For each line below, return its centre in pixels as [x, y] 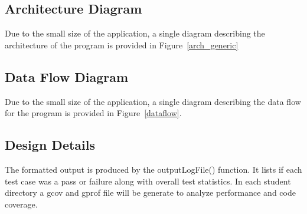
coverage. [21, 204]
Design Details [50, 145]
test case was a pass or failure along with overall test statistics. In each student [148, 181]
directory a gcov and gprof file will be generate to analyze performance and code [150, 192]
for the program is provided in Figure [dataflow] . [93, 113]
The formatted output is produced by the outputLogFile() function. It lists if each [153, 169]
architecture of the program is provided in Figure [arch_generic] [122, 45]
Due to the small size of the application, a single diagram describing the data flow [153, 101]
